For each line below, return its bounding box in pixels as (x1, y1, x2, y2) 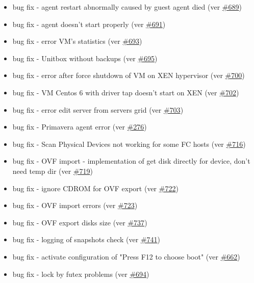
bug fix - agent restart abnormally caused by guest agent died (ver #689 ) (12, 2, 242, 12)
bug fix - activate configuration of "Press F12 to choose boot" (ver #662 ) (12, 251, 240, 262)
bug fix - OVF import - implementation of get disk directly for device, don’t (12, 156, 250, 166)
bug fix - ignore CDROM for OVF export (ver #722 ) (12, 183, 179, 193)
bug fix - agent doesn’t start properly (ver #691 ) (12, 18, 166, 29)
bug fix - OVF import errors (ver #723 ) (12, 200, 138, 211)
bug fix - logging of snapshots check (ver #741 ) (12, 234, 161, 245)
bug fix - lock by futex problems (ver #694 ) (12, 268, 149, 279)
